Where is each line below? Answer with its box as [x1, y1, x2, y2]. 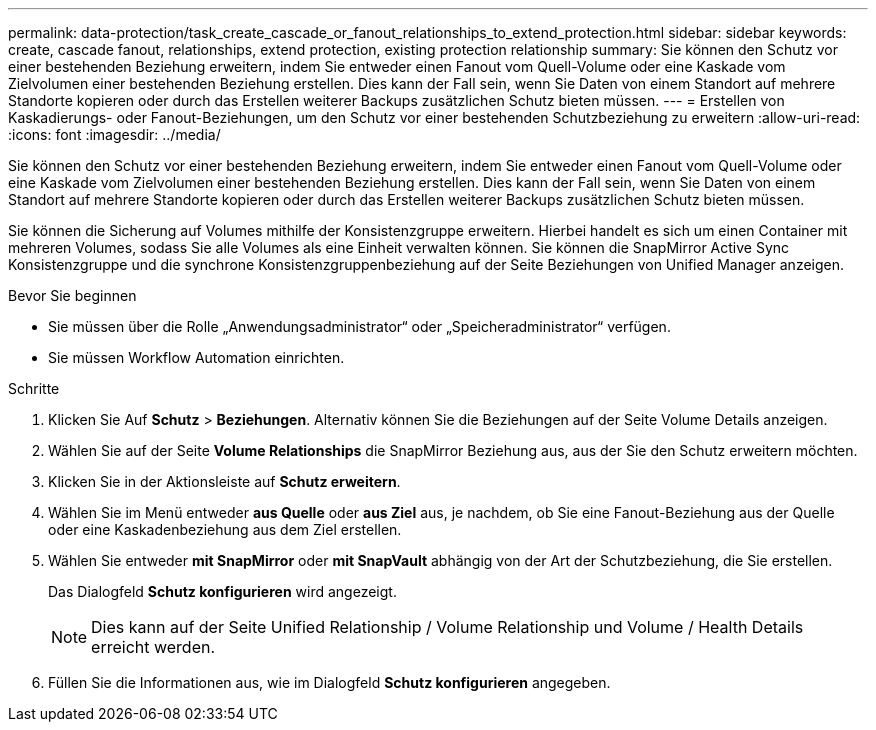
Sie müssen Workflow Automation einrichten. [48, 349, 345, 366]
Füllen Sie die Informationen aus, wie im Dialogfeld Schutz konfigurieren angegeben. [48, 674, 611, 691]
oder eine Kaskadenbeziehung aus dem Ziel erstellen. [48, 521, 402, 538]
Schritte [8, 380, 60, 397]
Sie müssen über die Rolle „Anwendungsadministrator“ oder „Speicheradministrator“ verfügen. [48, 318, 671, 335]
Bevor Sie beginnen [8, 287, 137, 304]
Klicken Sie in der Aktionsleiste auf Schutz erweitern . [48, 473, 401, 490]
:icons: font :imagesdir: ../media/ [8, 126, 221, 143]
